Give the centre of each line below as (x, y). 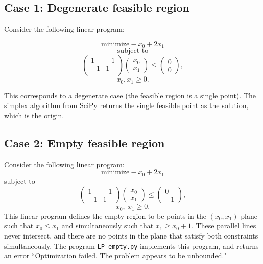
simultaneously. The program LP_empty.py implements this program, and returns (131, 245)
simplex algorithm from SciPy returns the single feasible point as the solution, (126, 105)
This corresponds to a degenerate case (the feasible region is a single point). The (130, 95)
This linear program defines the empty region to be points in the (105, 215)
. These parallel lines (224, 226)
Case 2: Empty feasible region (85, 142)
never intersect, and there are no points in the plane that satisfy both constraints (131, 235)
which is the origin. (34, 115)
